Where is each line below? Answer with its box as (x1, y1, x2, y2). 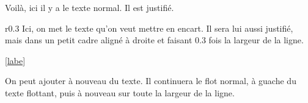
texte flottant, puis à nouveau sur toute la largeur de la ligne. (5, 86, 235, 99)
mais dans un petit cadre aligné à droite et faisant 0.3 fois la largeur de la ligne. (5, 34, 304, 46)
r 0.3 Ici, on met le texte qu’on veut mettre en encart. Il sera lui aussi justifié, (5, 21, 293, 34)
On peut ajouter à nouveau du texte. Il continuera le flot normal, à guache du (5, 74, 296, 87)
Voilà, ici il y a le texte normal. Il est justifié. (5, 1, 174, 13)
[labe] (5, 54, 26, 66)
